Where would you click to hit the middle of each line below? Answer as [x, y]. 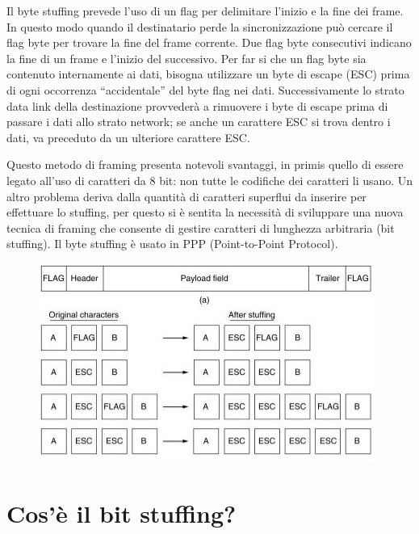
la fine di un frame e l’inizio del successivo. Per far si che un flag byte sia [186, 58]
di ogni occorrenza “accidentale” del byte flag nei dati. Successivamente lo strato [205, 89]
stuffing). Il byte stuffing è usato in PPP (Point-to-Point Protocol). [172, 244]
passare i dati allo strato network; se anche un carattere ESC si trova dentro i [199, 122]
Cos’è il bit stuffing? [122, 513]
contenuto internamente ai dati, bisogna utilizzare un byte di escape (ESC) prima [208, 74]
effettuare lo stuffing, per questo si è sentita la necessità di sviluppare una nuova [205, 212]
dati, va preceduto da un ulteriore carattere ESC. [128, 137]
